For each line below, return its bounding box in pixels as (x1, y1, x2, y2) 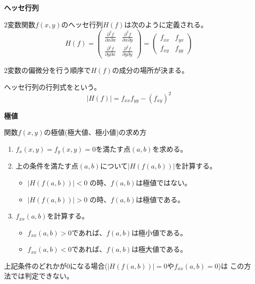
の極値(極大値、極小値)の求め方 (44, 127, 147, 137)
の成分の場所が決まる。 (112, 65, 189, 75)
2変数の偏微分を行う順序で (4, 65, 91, 75)
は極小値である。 (131, 227, 187, 237)
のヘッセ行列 (61, 19, 103, 29)
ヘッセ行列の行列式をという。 (4, 81, 101, 92)
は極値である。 (135, 194, 185, 204)
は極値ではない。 (135, 177, 191, 188)
